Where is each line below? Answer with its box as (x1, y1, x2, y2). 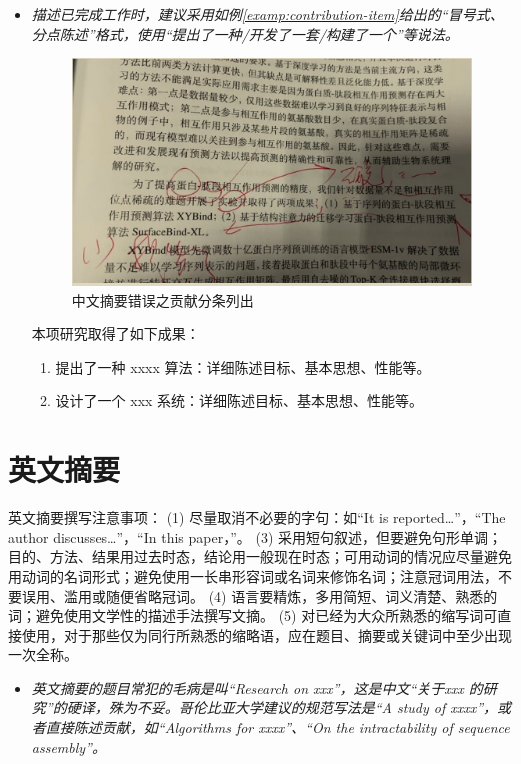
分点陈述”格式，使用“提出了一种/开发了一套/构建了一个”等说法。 (31, 23, 459, 44)
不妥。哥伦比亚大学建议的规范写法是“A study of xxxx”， (136, 697, 498, 718)
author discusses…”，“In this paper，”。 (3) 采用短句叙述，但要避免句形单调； (8, 526, 503, 547)
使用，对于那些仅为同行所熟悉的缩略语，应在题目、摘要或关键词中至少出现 (21, 624, 512, 645)
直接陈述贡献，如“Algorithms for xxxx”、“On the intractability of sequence (45, 717, 510, 738)
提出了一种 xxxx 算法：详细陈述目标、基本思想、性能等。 (55, 356, 431, 377)
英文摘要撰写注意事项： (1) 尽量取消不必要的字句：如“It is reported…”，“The (8, 507, 506, 528)
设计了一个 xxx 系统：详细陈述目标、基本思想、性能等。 (55, 390, 424, 411)
